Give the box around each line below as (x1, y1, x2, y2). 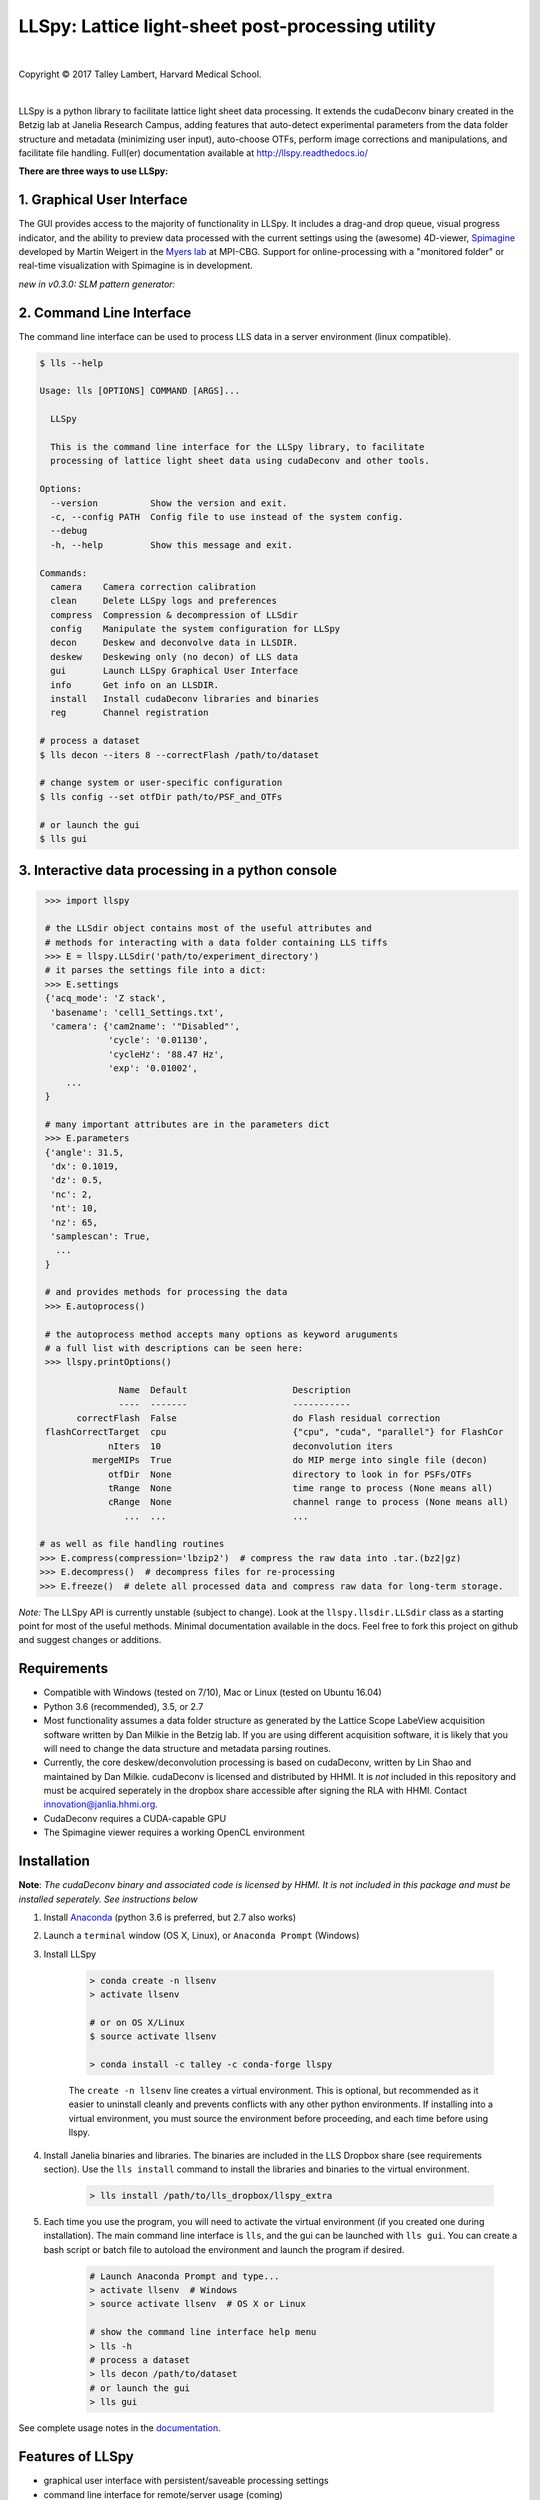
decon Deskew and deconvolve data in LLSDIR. (50, 637, 299, 649)
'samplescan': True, (50, 1230, 151, 1242)
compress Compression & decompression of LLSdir (50, 609, 299, 620)
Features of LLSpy (18, 2448, 134, 2465)
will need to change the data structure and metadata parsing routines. (43, 1742, 332, 1754)
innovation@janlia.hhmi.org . (43, 1798, 159, 1810)
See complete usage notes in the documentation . (18, 2422, 222, 2434)
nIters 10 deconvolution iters (108, 1440, 394, 1452)
